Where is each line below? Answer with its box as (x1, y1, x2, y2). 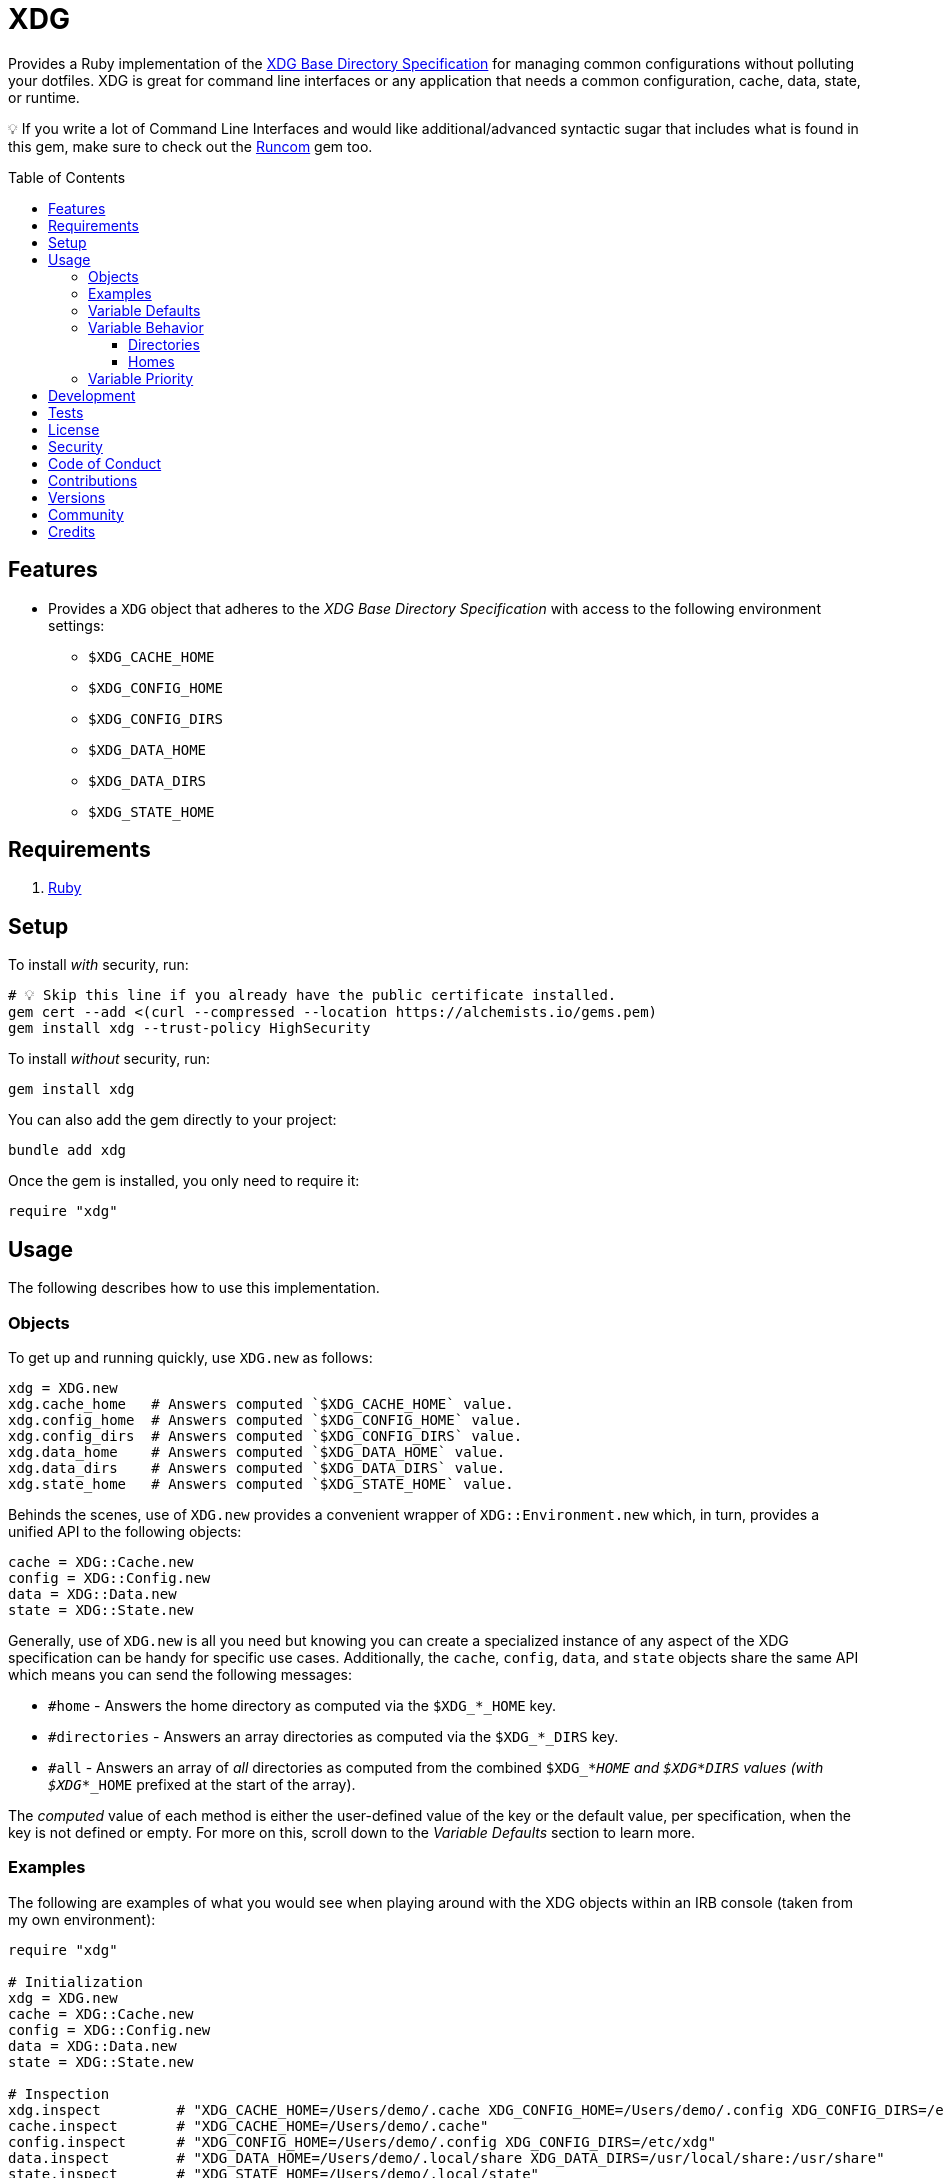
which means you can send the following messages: (8, 1665, 353, 1683)
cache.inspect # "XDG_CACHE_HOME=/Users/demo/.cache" (8, 2117, 489, 2134)
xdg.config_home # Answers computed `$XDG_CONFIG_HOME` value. (8, 1411, 523, 1428)
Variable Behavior (88, 318, 204, 336)
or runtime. (8, 88, 80, 106)
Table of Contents (8, 168, 126, 186)
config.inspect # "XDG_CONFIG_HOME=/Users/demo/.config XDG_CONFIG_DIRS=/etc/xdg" (8, 2133, 717, 2150)
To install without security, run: (8, 1050, 211, 1068)
